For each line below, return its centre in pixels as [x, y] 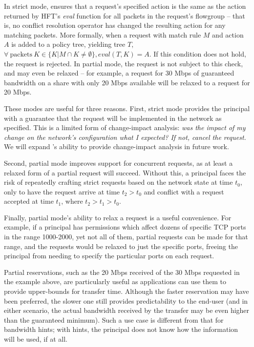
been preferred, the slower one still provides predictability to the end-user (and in [126, 300]
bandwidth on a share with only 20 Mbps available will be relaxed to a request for [127, 82]
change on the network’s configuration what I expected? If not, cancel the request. [125, 137]
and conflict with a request [184, 191]
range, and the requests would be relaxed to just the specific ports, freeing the [121, 246]
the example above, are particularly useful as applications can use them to [115, 281]
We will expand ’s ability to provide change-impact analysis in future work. [116, 146]
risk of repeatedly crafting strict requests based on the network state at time [118, 182]
